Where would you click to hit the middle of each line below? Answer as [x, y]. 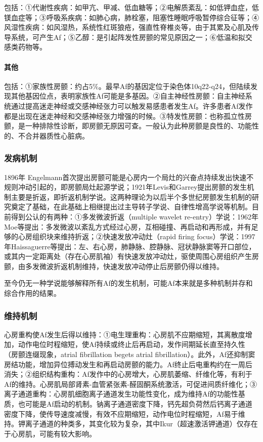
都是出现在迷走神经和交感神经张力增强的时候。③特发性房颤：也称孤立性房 [128, 116]
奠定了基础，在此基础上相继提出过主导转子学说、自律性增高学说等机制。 [131, 207]
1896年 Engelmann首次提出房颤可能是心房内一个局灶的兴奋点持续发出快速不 [129, 177]
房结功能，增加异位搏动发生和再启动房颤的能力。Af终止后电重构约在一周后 [128, 364]
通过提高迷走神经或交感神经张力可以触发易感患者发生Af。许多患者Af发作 [132, 105]
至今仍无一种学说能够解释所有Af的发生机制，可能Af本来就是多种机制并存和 [128, 283]
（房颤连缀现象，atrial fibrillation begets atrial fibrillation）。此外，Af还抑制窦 [130, 354]
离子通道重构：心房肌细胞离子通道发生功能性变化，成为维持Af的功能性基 [125, 394]
